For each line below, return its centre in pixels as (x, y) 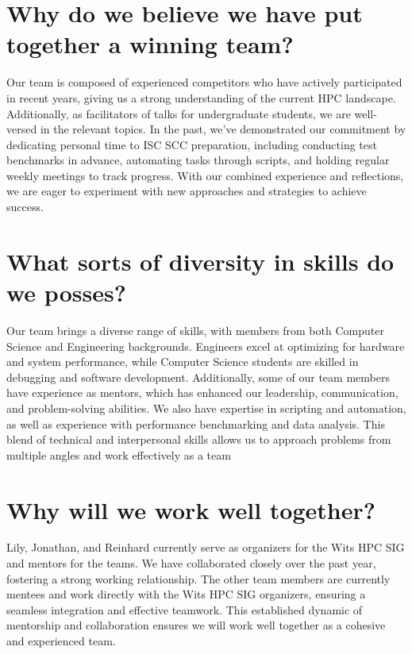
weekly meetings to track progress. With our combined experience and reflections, (205, 175)
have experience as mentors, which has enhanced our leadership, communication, (202, 392)
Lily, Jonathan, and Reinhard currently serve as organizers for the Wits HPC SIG (206, 547)
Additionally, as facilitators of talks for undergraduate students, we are (179, 113)
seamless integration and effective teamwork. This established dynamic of (185, 609)
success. (25, 207)
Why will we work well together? (191, 509)
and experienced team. (61, 641)
